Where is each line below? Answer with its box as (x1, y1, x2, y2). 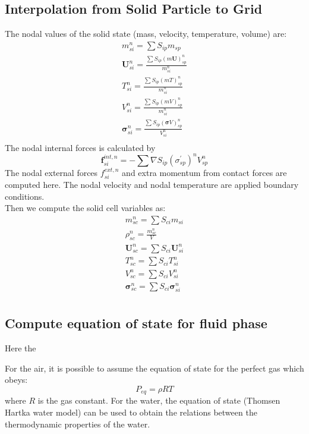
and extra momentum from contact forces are (122, 166, 287, 178)
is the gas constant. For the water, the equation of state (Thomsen (37, 394, 280, 407)
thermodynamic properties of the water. (5, 417, 150, 430)
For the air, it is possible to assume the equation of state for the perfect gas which (5, 361, 304, 374)
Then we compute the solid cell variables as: (5, 202, 166, 214)
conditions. (5, 190, 45, 202)
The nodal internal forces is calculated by (5, 141, 156, 153)
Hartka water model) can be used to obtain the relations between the (5, 405, 257, 418)
